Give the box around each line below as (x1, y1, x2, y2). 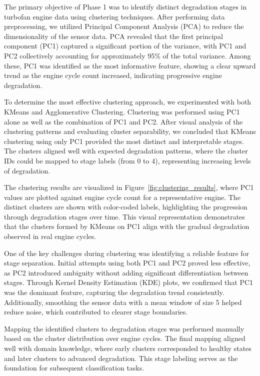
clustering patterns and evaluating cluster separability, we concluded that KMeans (4, 126, 256, 136)
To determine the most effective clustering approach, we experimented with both (4, 96, 251, 107)
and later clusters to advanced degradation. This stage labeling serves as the (4, 352, 238, 363)
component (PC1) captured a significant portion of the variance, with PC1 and (4, 40, 246, 51)
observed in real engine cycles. (4, 231, 96, 241)
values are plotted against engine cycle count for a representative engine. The (4, 191, 240, 202)
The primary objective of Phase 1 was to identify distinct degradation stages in (4, 1, 247, 11)
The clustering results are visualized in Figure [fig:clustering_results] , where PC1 (4, 182, 254, 192)
